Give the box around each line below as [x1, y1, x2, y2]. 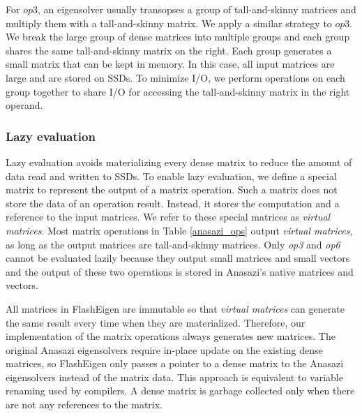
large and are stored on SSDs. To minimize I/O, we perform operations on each [6, 70, 345, 84]
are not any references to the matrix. [6, 397, 163, 412]
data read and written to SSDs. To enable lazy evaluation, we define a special [6, 168, 337, 183]
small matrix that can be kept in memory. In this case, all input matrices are [6, 57, 335, 71]
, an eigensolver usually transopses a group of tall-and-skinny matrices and [37, 2, 356, 16]
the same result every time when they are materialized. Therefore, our [6, 315, 306, 329]
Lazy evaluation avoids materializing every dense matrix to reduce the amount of [6, 154, 352, 169]
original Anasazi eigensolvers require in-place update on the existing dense [6, 342, 323, 357]
